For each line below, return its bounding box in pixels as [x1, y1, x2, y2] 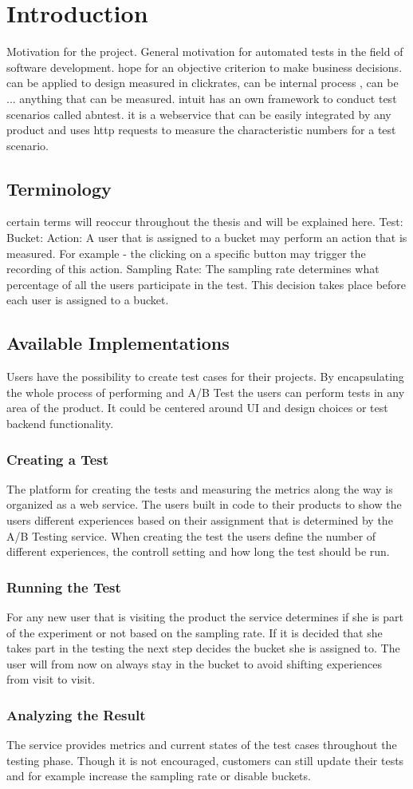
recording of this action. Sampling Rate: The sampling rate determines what [6, 260, 380, 277]
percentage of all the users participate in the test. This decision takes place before [6, 276, 407, 292]
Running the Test [6, 577, 121, 597]
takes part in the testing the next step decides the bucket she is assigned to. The [6, 640, 400, 656]
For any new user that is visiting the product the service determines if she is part [6, 609, 403, 625]
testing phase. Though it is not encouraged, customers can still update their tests [6, 751, 404, 768]
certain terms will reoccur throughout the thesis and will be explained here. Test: [6, 213, 403, 230]
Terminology [6, 176, 112, 200]
